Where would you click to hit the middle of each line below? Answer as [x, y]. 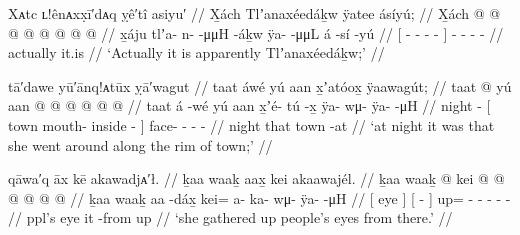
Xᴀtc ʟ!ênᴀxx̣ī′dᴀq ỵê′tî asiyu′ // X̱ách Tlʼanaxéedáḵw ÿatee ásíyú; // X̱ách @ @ [254, 13]
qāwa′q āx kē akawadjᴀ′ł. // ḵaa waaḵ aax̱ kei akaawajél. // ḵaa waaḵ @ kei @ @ [256, 178]
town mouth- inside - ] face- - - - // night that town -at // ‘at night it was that [251, 124]
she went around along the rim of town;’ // [140, 144]
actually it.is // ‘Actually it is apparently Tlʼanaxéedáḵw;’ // [196, 52]
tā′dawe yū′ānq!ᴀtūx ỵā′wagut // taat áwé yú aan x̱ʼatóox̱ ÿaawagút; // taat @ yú [260, 85]
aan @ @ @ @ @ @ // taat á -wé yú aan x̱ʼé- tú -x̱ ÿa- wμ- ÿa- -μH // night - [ [249, 105]
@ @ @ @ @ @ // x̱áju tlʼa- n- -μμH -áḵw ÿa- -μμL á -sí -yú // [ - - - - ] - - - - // [256, 32]
